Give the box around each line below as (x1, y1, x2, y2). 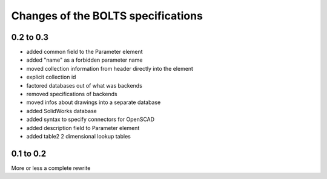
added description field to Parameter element (26, 124, 140, 131)
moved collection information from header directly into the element (26, 65, 194, 72)
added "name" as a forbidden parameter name (26, 56, 143, 63)
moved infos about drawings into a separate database (26, 99, 161, 106)
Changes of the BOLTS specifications (11, 9, 203, 22)
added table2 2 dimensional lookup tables (26, 132, 131, 140)
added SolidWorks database (26, 107, 97, 114)
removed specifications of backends (26, 91, 117, 98)
